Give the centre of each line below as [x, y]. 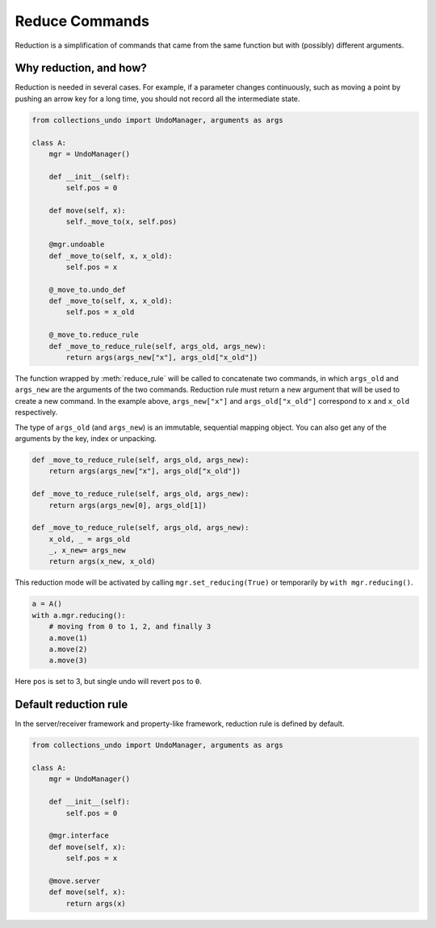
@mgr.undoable [77, 245]
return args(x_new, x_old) [103, 562]
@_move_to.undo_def [88, 290]
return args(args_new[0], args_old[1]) [128, 505]
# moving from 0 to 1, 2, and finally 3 [130, 627]
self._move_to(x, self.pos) [122, 222]
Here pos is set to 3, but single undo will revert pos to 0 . [108, 682]
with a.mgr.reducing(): [79, 615]
